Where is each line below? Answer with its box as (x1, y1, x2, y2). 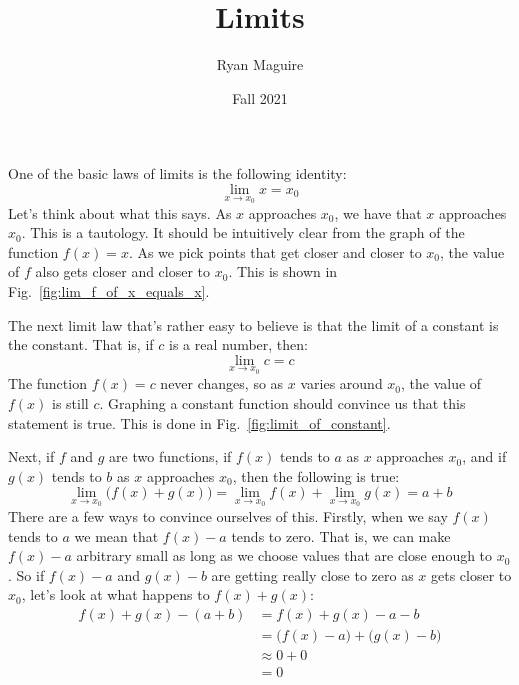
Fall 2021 (232, 87, 288, 108)
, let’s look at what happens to (21, 584, 210, 605)
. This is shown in (228, 261, 338, 282)
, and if (462, 446, 507, 467)
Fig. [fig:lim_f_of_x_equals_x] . (8, 280, 210, 301)
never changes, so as (160, 373, 284, 394)
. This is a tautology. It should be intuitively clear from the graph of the (21, 222, 465, 243)
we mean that (74, 525, 159, 546)
